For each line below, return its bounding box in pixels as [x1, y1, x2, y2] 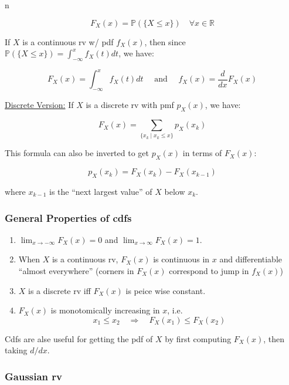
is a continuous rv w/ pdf [22, 35, 114, 48]
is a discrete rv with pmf [86, 99, 174, 111]
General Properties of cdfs [5, 210, 132, 225]
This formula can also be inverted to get [5, 147, 149, 159]
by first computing [165, 332, 232, 345]
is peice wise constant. [125, 284, 206, 296]
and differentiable [219, 253, 283, 265]
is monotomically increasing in [50, 304, 160, 316]
